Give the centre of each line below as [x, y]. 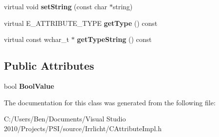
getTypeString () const [114, 39]
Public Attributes [49, 66]
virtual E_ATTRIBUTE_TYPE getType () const [81, 23]
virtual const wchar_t [36, 39]
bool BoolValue [29, 86]
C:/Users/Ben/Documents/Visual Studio [65, 119]
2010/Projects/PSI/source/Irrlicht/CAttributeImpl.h [83, 128]
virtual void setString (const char [56, 6]
